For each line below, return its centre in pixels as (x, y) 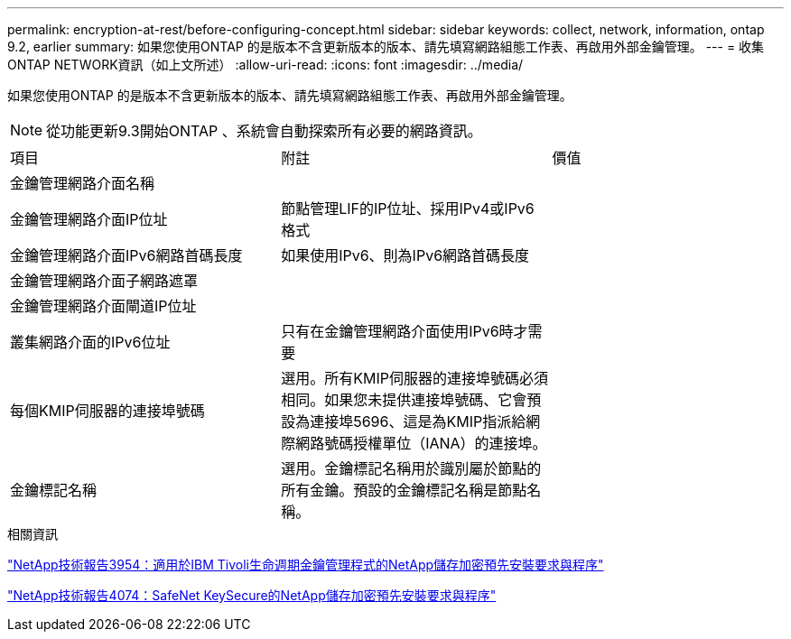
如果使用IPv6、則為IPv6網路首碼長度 (405, 255)
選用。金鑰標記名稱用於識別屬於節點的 (411, 468)
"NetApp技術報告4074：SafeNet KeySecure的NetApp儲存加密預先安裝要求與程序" (252, 595)
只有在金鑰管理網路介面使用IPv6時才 (405, 331)
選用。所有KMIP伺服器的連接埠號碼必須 (414, 378)
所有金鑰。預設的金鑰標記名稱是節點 (404, 490)
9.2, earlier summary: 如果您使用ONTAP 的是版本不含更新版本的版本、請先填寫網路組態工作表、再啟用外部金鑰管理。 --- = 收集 (386, 46)
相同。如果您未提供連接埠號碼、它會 (404, 400)
